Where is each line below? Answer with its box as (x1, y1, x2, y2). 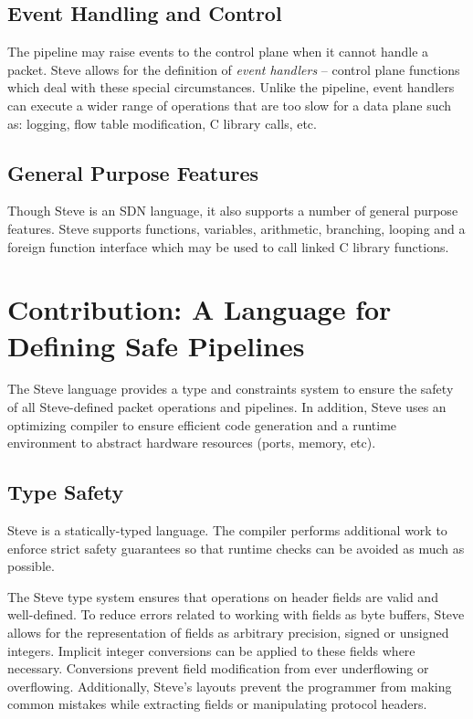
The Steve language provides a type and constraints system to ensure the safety (7, 379, 454, 398)
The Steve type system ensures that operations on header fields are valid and (7, 587, 438, 606)
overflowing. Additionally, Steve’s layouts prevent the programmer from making (7, 676, 452, 695)
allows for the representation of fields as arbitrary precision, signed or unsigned (7, 623, 449, 642)
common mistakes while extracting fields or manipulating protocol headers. (7, 694, 427, 714)
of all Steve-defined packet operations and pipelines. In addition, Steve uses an (7, 397, 447, 417)
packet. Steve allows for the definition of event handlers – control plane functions (7, 59, 460, 79)
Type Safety (7, 478, 124, 506)
